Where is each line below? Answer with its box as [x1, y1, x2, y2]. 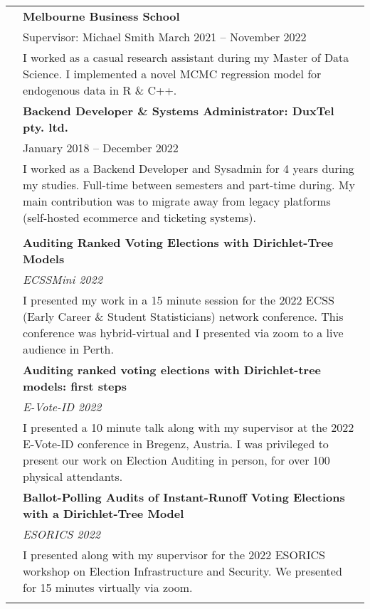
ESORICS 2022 [23, 526, 100, 542]
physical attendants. [23, 468, 123, 484]
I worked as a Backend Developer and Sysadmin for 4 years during [23, 160, 354, 176]
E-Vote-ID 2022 [23, 398, 102, 415]
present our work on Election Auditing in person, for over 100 [23, 452, 330, 468]
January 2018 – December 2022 [23, 139, 179, 156]
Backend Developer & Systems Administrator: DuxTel [23, 102, 334, 119]
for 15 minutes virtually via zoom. [23, 579, 193, 595]
